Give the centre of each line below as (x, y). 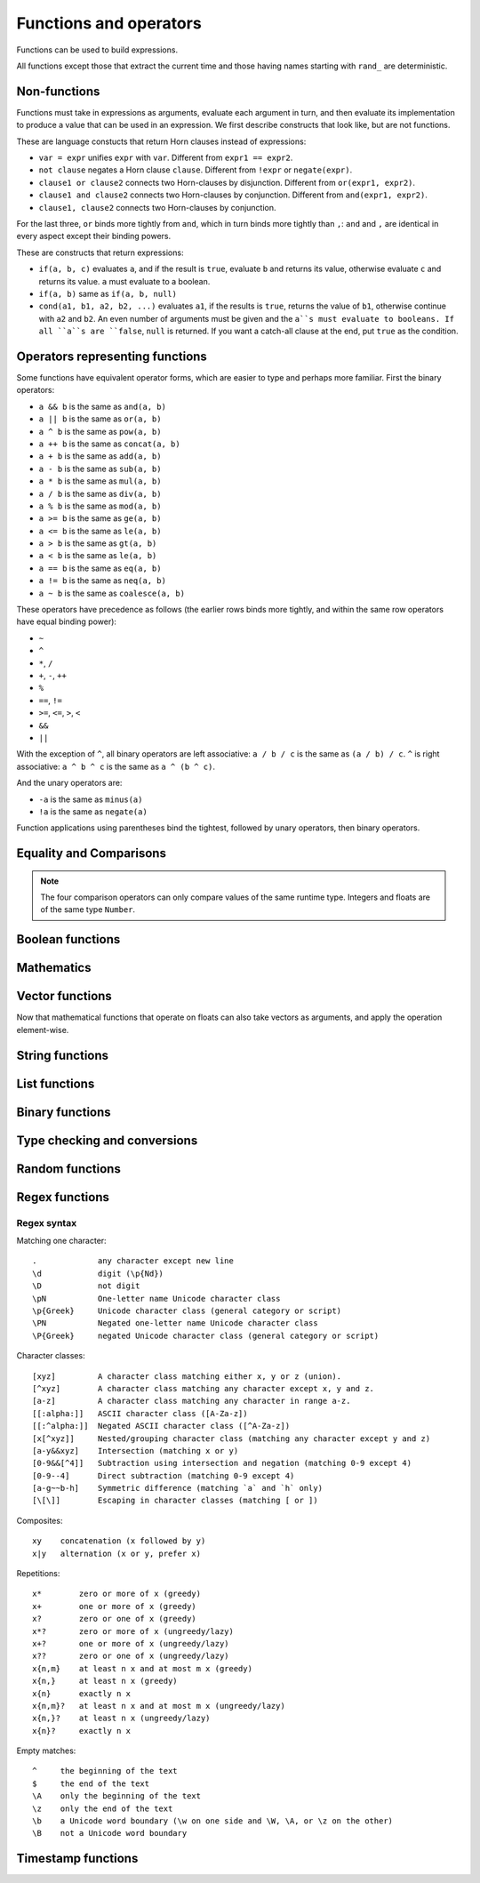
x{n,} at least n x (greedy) (105, 1681)
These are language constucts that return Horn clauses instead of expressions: (161, 141)
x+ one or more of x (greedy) (115, 1606)
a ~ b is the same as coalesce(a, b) (112, 593)
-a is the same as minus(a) (91, 799)
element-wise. (43, 1030)
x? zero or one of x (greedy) (115, 1619)
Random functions (69, 1169)
